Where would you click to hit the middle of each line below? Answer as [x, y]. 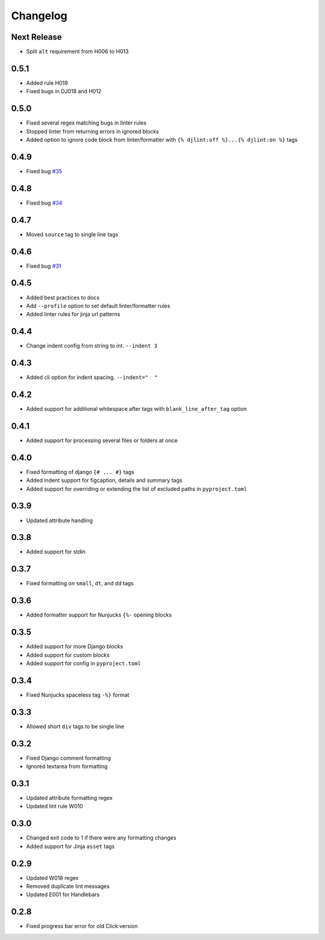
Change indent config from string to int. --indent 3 [92, 346]
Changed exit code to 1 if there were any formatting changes [101, 838]
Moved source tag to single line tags [72, 234]
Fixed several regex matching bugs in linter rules [86, 123]
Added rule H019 [47, 83]
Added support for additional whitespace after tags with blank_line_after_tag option [136, 409]
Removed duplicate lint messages [68, 886]
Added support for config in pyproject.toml [84, 663]
